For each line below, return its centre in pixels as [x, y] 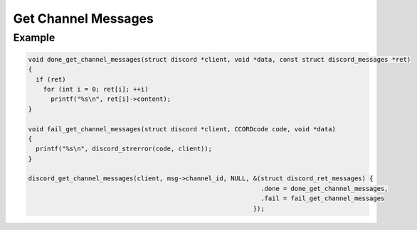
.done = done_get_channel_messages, [324, 188]
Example [34, 38]
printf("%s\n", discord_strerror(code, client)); [124, 149]
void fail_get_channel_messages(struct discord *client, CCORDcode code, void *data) [182, 129]
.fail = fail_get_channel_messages [323, 198]
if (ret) [51, 79]
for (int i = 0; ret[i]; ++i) [96, 89]
